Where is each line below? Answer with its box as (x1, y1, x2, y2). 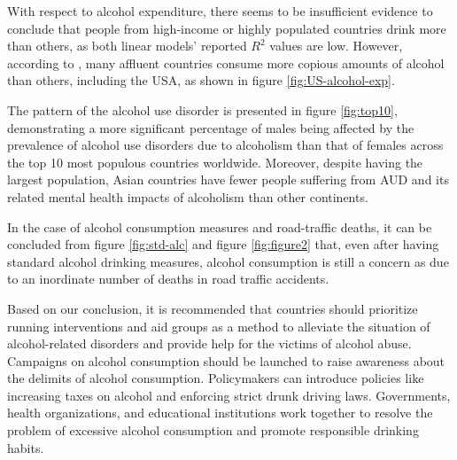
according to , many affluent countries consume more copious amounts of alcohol (7, 53, 445, 72)
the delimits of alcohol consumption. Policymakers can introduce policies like (7, 369, 424, 387)
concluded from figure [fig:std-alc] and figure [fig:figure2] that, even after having (7, 235, 439, 253)
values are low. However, (269, 36, 403, 55)
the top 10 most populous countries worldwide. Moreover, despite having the (7, 152, 423, 171)
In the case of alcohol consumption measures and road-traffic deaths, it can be (7, 217, 432, 236)
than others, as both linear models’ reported (7, 36, 247, 55)
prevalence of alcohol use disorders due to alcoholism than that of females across (7, 136, 444, 154)
